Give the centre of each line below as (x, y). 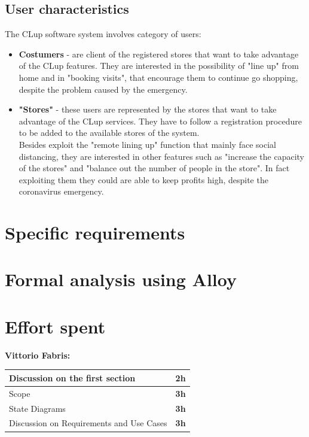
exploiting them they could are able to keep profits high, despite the (143, 179)
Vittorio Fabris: (38, 355)
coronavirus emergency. (61, 191)
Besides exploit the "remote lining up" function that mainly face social (147, 144)
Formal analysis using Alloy (121, 279)
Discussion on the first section (72, 377)
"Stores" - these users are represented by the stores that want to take (148, 109)
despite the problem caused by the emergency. (103, 89)
